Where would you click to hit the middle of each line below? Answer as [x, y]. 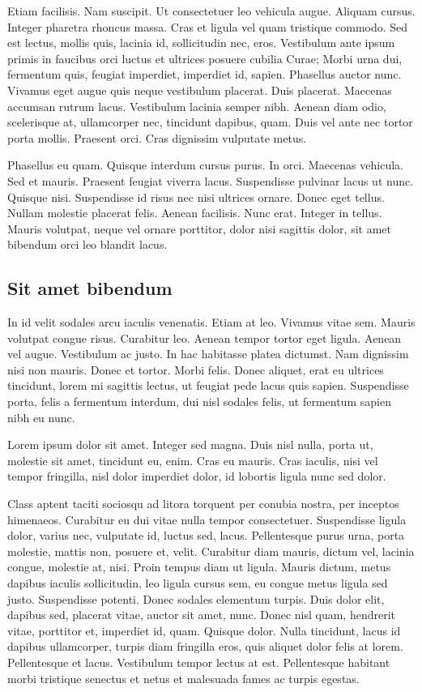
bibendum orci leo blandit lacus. [87, 244]
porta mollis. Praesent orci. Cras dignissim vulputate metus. [157, 137]
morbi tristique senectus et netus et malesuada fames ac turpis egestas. [183, 678]
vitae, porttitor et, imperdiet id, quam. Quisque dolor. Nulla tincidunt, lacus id [204, 630]
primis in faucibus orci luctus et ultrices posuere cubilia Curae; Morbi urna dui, [205, 58]
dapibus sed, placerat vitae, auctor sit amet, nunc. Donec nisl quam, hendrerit [202, 615]
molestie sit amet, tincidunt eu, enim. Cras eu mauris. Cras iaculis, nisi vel [193, 460]
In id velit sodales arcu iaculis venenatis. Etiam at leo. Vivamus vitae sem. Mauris [211, 322]
